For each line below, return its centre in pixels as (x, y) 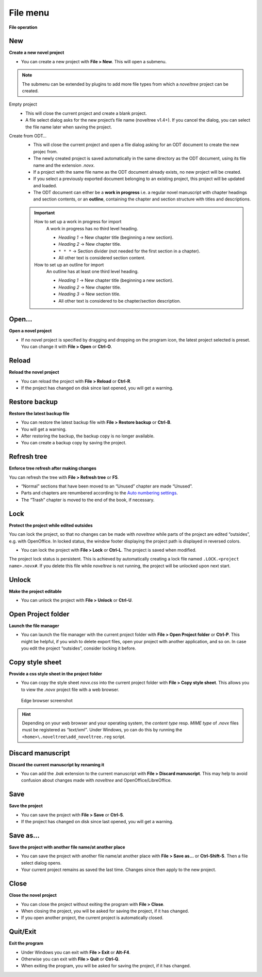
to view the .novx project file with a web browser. (70, 689)
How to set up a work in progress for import (78, 222)
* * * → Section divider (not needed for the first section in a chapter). (129, 251)
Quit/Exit (23, 932)
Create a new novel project (37, 53)
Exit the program (26, 943)
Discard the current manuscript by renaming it (57, 764)
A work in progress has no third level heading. (92, 228)
